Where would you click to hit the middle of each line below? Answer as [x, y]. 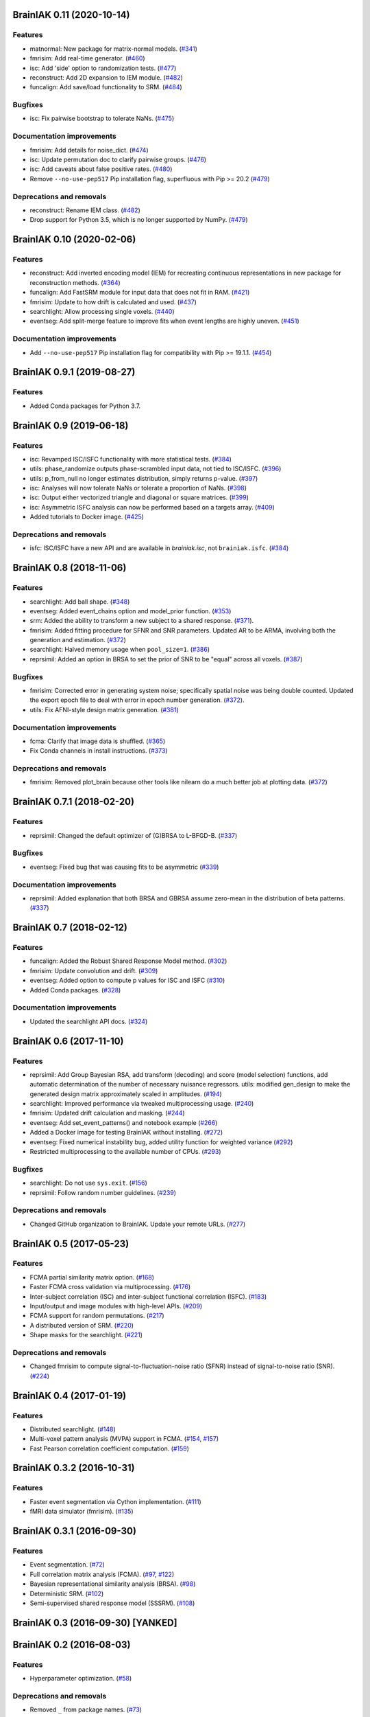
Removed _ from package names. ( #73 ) [86, 1709]
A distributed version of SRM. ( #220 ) [82, 1325]
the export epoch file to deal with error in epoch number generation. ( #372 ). [137, 700]
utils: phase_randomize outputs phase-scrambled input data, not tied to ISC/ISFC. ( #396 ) [156, 469]
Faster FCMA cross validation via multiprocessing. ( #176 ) [110, 1287]
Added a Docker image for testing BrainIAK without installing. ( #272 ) [126, 1133]
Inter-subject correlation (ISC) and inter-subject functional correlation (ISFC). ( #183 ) [148, 1296]
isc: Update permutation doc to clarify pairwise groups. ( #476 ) [118, 159]
